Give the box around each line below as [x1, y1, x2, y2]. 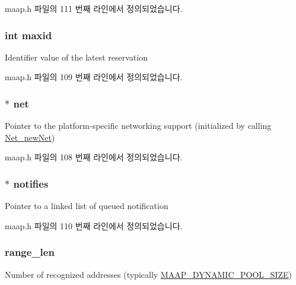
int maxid [5, 27, 52, 42]
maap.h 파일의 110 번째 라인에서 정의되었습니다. [5, 219, 183, 232]
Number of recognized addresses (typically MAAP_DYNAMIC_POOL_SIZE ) [5, 268, 292, 280]
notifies [13, 176, 49, 191]
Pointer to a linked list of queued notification [5, 199, 168, 212]
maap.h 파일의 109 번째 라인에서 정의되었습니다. [5, 71, 183, 83]
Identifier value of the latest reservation [5, 50, 148, 63]
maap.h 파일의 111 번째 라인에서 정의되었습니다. [5, 2, 183, 14]
